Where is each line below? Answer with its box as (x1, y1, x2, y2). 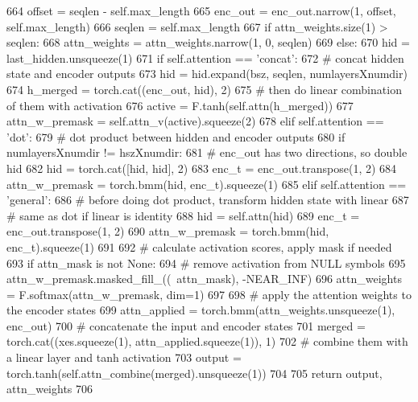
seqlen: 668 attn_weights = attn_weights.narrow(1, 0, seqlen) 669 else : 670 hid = (6, 34, 410, 51)
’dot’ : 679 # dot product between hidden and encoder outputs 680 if (6, 128, 346, 145)
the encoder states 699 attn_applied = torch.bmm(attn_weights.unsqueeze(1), (6, 301, 395, 318)
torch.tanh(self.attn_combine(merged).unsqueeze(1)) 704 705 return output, (6, 364, 383, 381)
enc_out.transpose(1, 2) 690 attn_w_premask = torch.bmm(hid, (6, 223, 329, 240)
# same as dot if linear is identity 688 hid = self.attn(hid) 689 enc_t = (6, 207, 360, 224)
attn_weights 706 (6, 380, 93, 397)
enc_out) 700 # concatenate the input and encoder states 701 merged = (6, 317, 366, 334)
